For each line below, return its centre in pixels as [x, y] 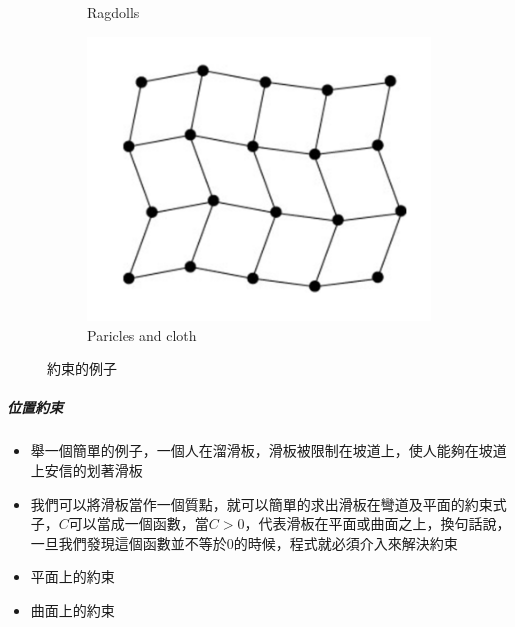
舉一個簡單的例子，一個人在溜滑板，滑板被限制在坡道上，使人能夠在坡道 [268, 450]
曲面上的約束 [72, 609]
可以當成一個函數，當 [138, 523]
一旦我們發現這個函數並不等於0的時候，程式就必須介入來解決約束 [244, 542]
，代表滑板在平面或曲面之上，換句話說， [377, 523]
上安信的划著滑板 [86, 469]
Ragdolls [113, 12]
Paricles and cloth [142, 334]
